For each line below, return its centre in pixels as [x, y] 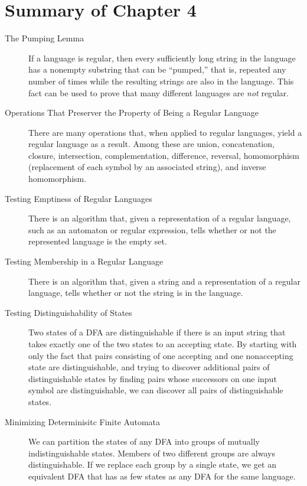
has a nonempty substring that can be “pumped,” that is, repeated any [157, 69]
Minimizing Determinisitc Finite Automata [83, 421]
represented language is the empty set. [98, 241]
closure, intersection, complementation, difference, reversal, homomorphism [164, 155]
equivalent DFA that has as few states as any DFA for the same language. [162, 476]
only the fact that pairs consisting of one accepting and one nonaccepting [161, 355]
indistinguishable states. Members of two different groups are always [152, 453]
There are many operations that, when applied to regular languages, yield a [165, 132]
